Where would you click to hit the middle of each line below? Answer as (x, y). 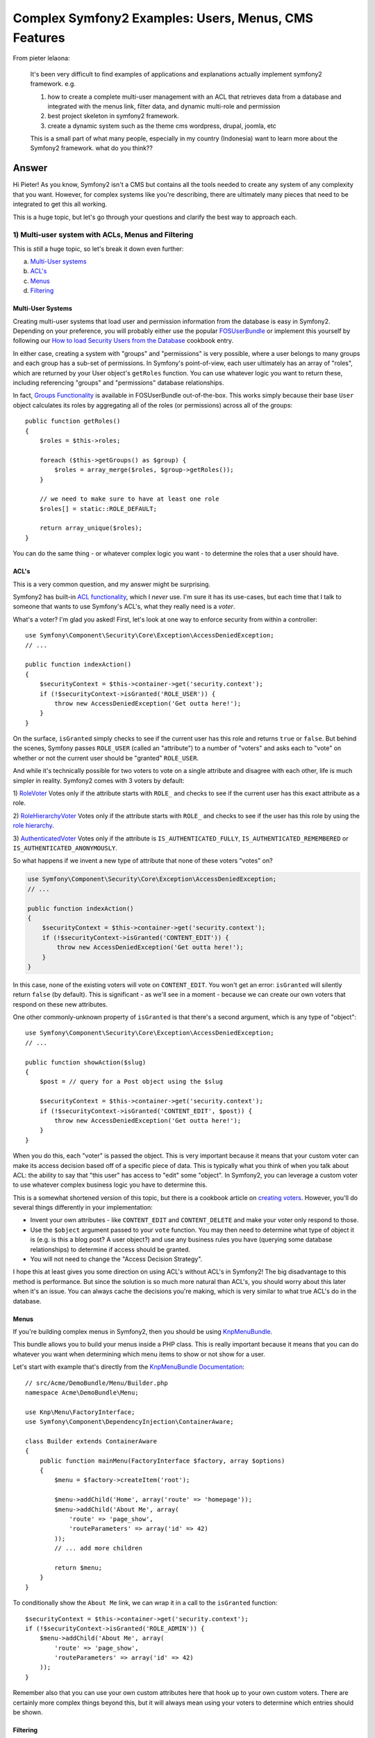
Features (39, 38)
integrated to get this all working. (60, 204)
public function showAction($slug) (86, 1062)
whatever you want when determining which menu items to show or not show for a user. (139, 1354)
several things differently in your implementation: (83, 1208)
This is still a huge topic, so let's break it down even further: (98, 249)
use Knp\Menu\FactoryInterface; (80, 1412)
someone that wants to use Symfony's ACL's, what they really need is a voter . (124, 607)
